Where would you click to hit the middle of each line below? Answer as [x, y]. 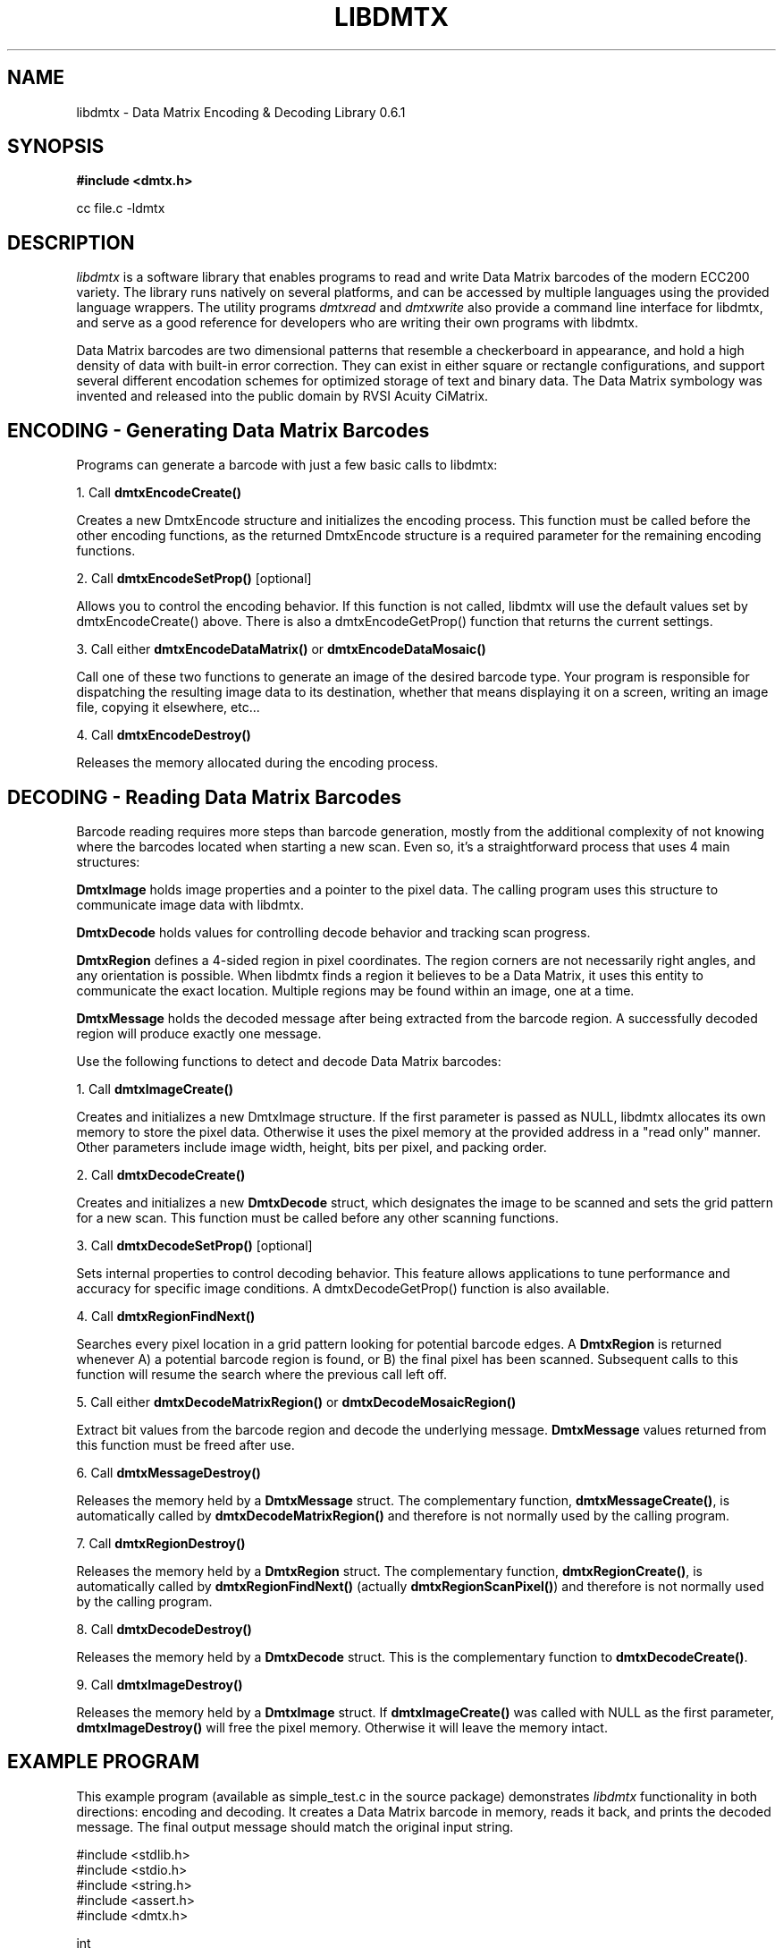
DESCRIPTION [71, 242]
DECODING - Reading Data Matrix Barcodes [205, 797]
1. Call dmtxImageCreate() [155, 1088]
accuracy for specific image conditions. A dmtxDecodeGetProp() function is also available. [343, 1288]
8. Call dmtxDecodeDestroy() [164, 1629]
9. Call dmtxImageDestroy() [160, 1684]
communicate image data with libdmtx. [190, 904]
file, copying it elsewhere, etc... [168, 707]
